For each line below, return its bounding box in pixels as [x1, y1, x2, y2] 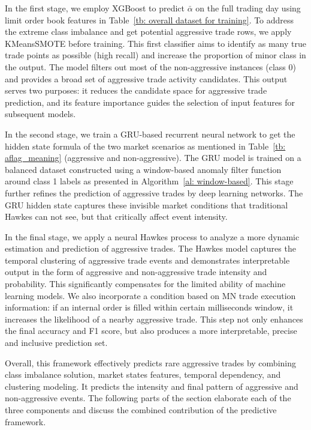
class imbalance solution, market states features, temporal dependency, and [5, 368, 281, 381]
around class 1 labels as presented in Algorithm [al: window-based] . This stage [5, 175, 294, 187]
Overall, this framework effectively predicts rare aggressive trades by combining [5, 356, 296, 369]
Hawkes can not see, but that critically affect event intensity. [5, 210, 228, 223]
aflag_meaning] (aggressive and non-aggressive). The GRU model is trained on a [5, 151, 301, 164]
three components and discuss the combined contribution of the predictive [5, 404, 277, 416]
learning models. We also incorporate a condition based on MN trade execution [5, 289, 296, 301]
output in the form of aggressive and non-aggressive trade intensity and [5, 265, 267, 278]
